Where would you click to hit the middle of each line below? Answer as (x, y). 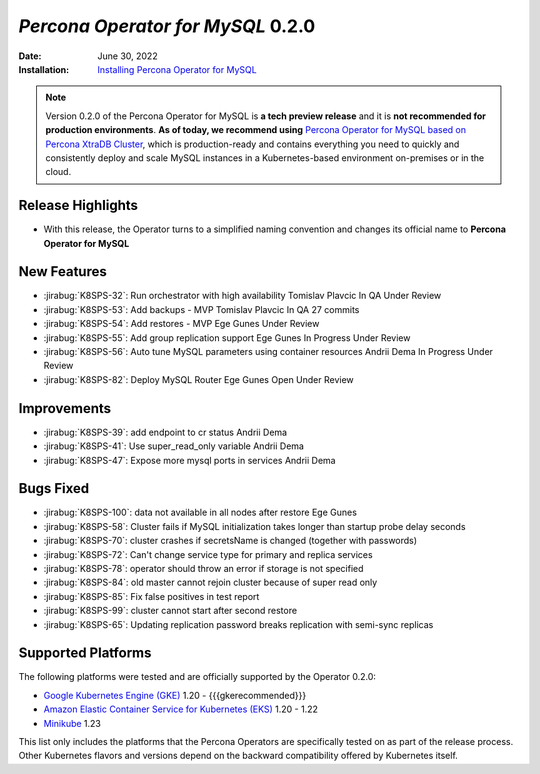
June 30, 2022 (128, 56)
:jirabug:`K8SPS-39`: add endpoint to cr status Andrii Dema (165, 432)
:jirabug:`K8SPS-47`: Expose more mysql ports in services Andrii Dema (189, 460)
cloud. (58, 172)
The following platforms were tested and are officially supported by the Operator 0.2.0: (197, 677)
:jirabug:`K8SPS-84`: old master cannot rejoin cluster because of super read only (210, 582)
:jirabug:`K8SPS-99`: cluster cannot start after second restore (170, 611)
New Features (62, 271)
